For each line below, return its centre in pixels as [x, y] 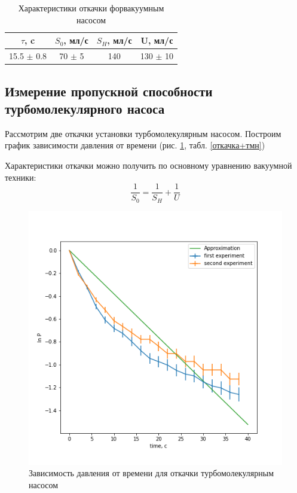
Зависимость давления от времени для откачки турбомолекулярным [151, 473]
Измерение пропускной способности [109, 91]
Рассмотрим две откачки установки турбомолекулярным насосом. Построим [143, 133]
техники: [21, 177]
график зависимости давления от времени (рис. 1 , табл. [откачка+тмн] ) [135, 145]
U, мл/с [157, 40]
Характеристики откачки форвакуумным [91, 8]
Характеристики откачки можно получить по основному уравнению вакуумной [148, 165]
